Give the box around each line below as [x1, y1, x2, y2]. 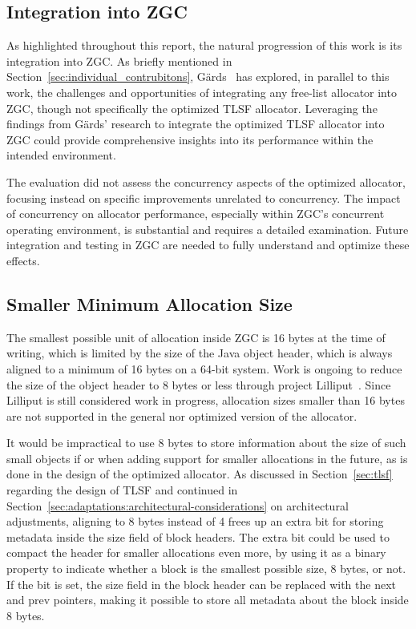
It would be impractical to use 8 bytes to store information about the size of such [6, 434, 406, 451]
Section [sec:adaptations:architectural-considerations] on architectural [6, 497, 349, 514]
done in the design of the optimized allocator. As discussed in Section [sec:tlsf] [6, 466, 393, 482]
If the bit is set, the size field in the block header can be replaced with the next [6, 575, 396, 592]
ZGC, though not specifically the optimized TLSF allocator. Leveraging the [6, 99, 378, 116]
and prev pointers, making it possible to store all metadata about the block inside [6, 591, 409, 608]
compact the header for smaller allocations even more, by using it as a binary [6, 544, 386, 561]
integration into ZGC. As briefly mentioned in [6, 52, 232, 69]
